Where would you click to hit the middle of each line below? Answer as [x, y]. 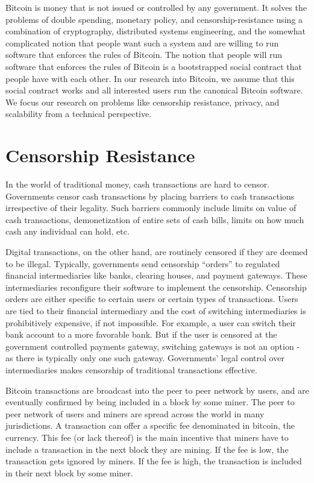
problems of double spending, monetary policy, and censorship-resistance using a [154, 19]
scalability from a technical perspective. [79, 114]
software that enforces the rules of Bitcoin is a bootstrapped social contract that [154, 66]
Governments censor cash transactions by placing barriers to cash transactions [150, 196]
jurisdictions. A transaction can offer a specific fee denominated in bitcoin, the [150, 425]
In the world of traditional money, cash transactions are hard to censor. [138, 184]
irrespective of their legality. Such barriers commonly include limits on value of [151, 208]
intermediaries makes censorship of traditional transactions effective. [131, 369]
